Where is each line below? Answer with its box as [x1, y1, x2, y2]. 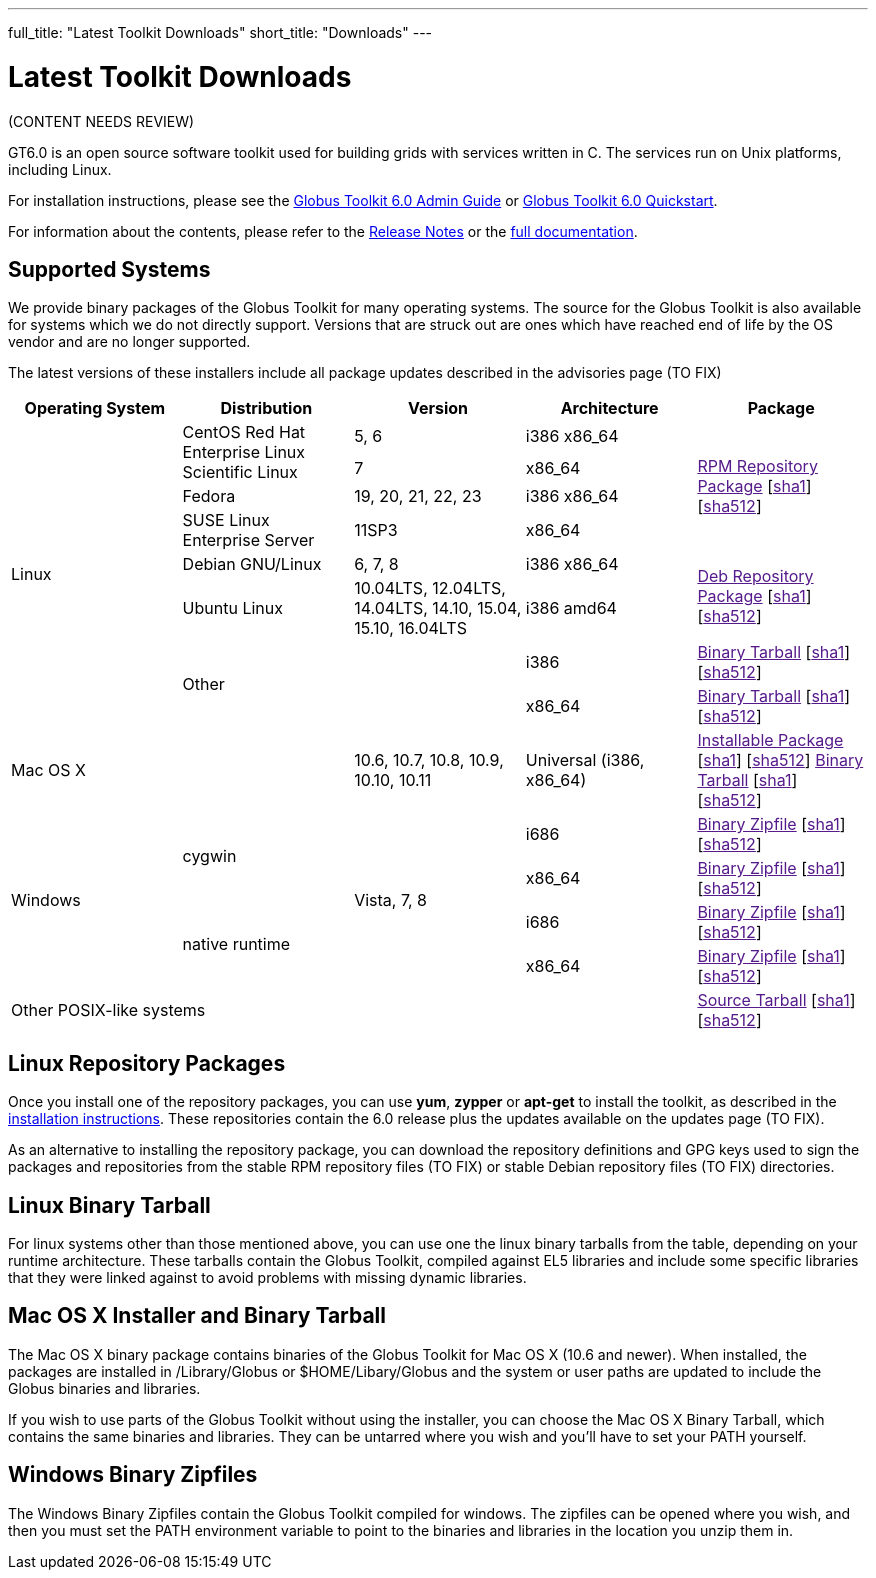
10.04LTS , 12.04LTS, [354, 578, 506, 599]
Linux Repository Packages [8, 1050, 286, 1076]
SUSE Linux [182, 510, 270, 531]
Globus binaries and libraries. [8, 1379, 201, 1397]
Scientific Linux [182, 462, 298, 483]
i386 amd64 [525, 598, 617, 619]
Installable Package [697, 730, 844, 751]
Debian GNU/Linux [182, 554, 322, 575]
